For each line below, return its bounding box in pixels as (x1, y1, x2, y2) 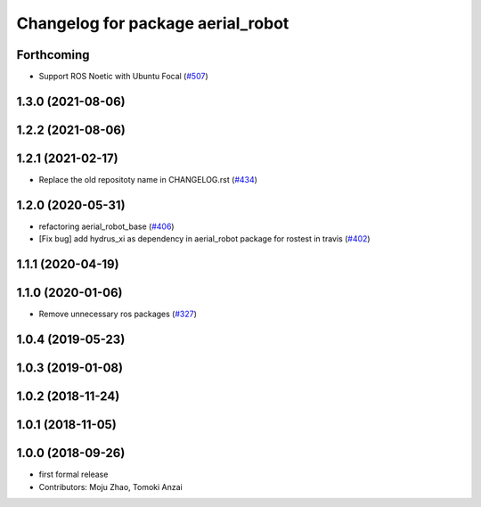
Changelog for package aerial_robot (16, 13, 289, 33)
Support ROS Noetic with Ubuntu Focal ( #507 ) (38, 71, 208, 82)
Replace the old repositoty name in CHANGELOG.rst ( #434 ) (38, 175, 258, 184)
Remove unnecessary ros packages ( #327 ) (38, 308, 198, 320)
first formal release (38, 469, 109, 480)
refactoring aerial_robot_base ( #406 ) (38, 221, 175, 232)
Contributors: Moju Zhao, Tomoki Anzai (38, 481, 183, 492)
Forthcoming (16, 47, 90, 62)
